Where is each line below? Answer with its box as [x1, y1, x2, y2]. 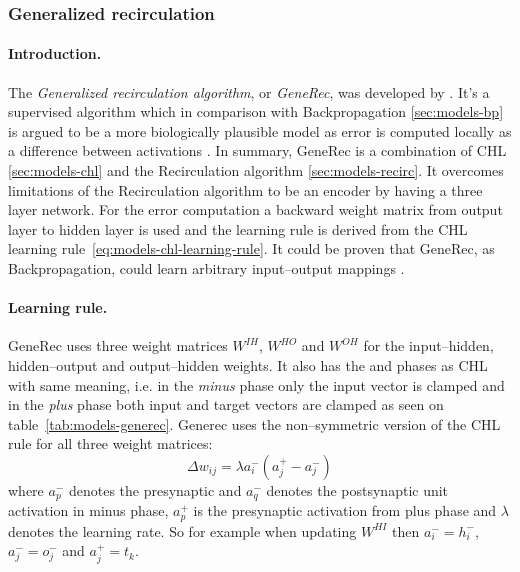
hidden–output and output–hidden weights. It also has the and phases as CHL [8, 354, 488, 375]
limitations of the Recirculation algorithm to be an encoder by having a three [8, 179, 483, 200]
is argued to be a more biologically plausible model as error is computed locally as [8, 120, 512, 141]
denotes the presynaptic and [68, 479, 242, 500]
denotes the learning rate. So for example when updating [8, 520, 357, 541]
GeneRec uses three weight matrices [8, 335, 228, 356]
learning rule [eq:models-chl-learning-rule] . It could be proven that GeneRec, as [8, 238, 495, 259]
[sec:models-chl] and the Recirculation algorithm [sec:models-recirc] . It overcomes [8, 160, 504, 181]
